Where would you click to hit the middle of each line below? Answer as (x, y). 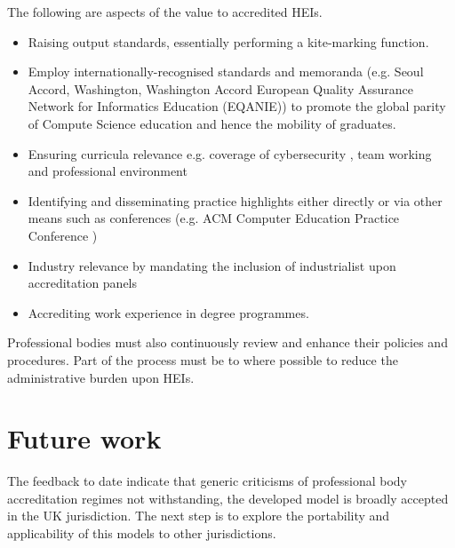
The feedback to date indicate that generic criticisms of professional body (207, 481)
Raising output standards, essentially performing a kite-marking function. (228, 41)
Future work (84, 438)
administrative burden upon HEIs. (101, 377)
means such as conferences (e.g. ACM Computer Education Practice (214, 218)
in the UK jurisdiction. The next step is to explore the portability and (199, 516)
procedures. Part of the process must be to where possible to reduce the (203, 359)
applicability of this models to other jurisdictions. (142, 533)
